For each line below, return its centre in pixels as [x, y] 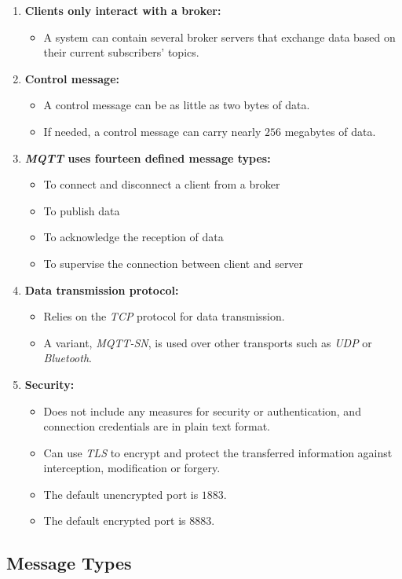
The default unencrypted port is [121, 494]
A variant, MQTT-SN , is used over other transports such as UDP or [208, 342]
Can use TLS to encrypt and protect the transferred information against [218, 452]
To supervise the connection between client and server [174, 263]
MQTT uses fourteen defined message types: [148, 158]
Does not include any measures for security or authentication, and [202, 410]
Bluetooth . [68, 358]
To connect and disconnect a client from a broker [162, 184]
